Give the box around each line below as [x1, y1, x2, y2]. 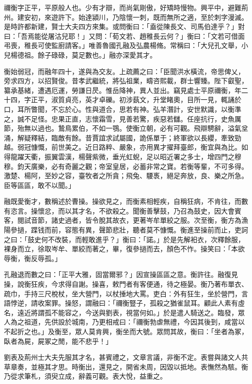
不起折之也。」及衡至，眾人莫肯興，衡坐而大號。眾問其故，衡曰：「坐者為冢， [4, 326, 248, 336]
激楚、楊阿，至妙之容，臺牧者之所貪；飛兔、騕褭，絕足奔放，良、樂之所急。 [4, 170, 248, 181]
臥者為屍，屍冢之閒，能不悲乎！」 [4, 336, 112, 346]
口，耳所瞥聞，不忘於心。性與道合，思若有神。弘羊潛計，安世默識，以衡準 [4, 104, 241, 114]
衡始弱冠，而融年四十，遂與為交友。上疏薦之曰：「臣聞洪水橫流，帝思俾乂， [4, 66, 245, 76]
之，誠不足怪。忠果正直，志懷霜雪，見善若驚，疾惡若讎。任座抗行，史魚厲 [4, 113, 241, 123]
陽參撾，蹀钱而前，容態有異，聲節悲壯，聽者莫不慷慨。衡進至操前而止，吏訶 [4, 225, 248, 235]
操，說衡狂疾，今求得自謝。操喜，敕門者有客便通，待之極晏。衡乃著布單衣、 [4, 279, 248, 289]
